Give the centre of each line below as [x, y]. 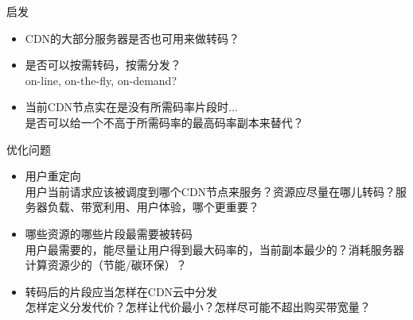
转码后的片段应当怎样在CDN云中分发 [121, 291]
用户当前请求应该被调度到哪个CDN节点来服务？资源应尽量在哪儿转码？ [210, 191]
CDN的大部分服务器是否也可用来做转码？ [132, 38]
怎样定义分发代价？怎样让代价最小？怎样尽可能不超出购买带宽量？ [198, 307]
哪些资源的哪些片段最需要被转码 [109, 233]
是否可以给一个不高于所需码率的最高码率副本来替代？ [164, 122]
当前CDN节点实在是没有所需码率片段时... [131, 107]
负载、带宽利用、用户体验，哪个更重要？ [153, 207]
